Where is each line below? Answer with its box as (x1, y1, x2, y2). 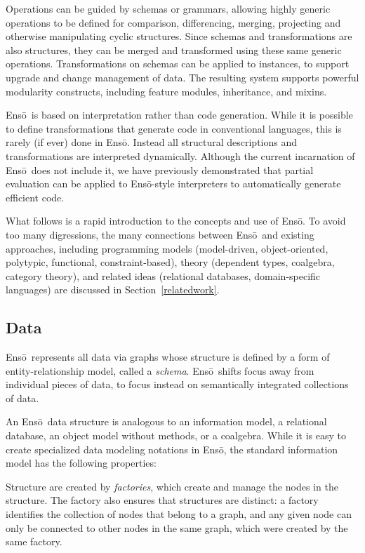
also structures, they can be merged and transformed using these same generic (6, 42, 342, 57)
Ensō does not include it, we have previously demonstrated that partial (6, 162, 314, 177)
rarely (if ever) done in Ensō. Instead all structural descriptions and (6, 135, 298, 149)
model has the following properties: (6, 455, 157, 470)
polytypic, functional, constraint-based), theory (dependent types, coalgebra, (6, 255, 335, 269)
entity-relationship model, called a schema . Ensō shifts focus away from (6, 363, 314, 378)
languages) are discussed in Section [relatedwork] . (6, 282, 220, 297)
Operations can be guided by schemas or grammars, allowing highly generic (6, 1, 331, 15)
